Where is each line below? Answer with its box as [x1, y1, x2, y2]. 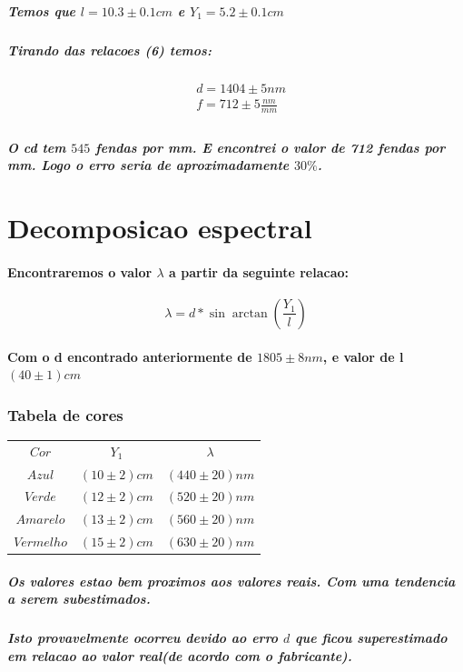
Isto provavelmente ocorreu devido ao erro [7, 628, 279, 647]
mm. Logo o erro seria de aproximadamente [7, 155, 290, 175]
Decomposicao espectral [7, 208, 312, 246]
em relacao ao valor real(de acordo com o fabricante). [7, 646, 352, 665]
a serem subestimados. [7, 589, 151, 608]
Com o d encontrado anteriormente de [7, 346, 252, 366]
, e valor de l [322, 346, 404, 366]
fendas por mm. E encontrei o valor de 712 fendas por [95, 137, 446, 156]
